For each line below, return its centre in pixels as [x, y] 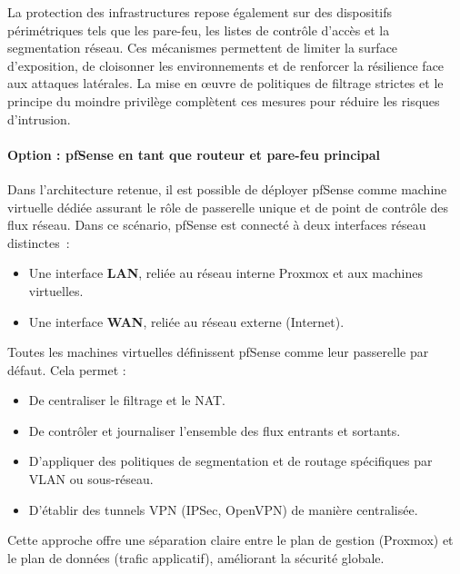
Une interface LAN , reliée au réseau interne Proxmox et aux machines [225, 273]
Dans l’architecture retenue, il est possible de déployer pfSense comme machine [227, 188]
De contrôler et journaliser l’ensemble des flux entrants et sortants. [215, 430]
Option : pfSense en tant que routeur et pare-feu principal [194, 154]
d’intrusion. [39, 119]
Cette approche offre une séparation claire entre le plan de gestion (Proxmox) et [230, 540]
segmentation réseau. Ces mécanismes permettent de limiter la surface [203, 48]
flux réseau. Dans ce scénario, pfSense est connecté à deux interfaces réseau [217, 225]
